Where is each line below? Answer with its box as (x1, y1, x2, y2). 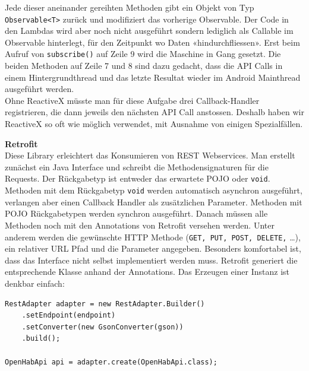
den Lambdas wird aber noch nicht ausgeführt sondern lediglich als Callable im (5, 24, 294, 37)
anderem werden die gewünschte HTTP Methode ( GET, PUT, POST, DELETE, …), (5, 230, 301, 243)
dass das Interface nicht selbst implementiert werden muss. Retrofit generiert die (5, 253, 298, 266)
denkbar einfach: (5, 277, 65, 289)
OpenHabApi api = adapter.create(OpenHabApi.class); (5, 357, 217, 366)
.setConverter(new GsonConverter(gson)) (21, 322, 184, 331)
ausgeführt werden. (5, 83, 74, 95)
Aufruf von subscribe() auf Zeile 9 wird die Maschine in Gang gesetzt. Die (5, 47, 281, 60)
